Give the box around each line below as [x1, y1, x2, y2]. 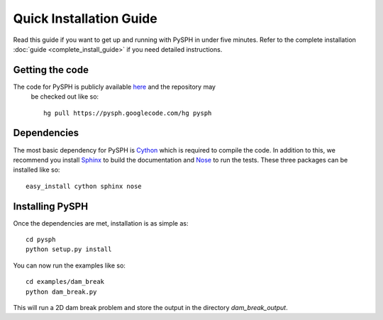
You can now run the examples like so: [13, 261, 126, 270]
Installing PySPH [13, 200, 89, 212]
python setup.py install [26, 245, 112, 253]
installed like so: [13, 165, 60, 174]
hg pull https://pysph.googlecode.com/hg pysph [43, 109, 212, 117]
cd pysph [26, 236, 56, 243]
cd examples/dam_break [26, 277, 105, 286]
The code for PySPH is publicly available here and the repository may [13, 82, 216, 91]
